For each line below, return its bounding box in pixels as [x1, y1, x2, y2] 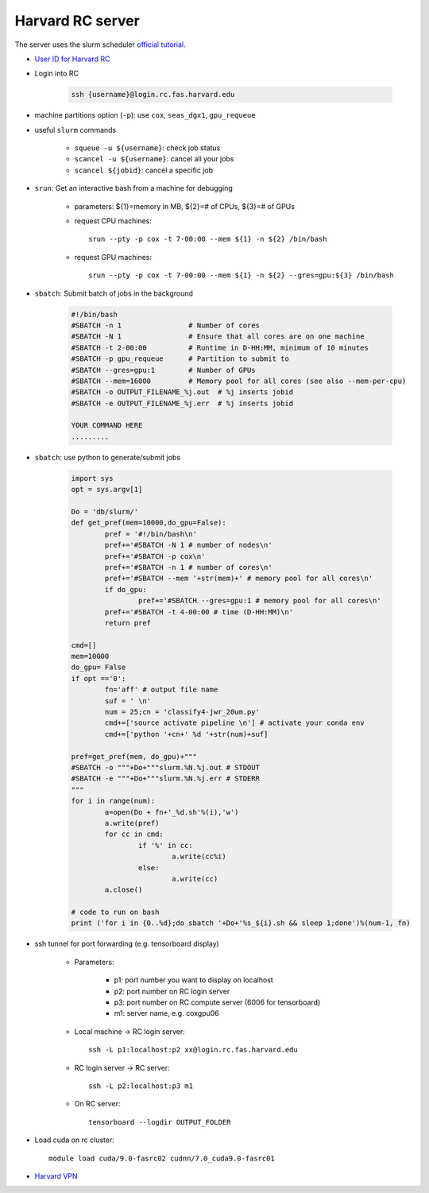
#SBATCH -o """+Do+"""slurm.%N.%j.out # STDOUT [71, 763, 260, 772]
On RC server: [74, 1099, 121, 1109]
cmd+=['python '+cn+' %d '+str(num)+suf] [104, 730, 269, 738]
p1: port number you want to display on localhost [114, 975, 273, 985]
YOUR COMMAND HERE [71, 421, 143, 430]
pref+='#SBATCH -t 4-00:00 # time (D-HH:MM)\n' [104, 607, 294, 616]
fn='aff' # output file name [104, 685, 218, 695]
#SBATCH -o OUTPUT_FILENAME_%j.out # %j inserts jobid [71, 388, 294, 397]
